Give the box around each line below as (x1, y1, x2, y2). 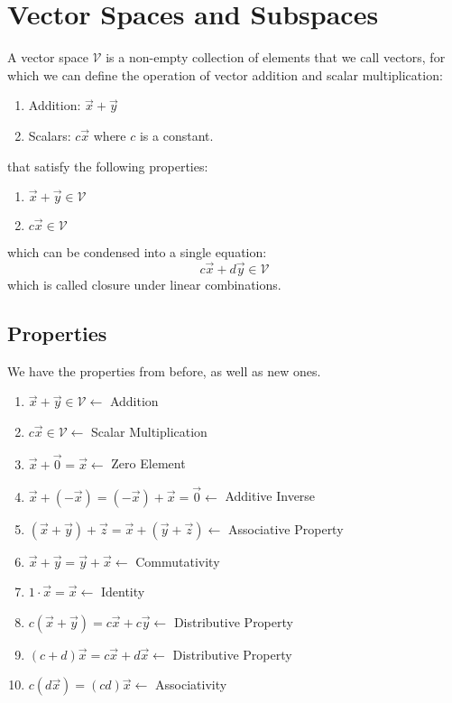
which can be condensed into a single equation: (7, 243, 267, 262)
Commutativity (135, 551, 220, 570)
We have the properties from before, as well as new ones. (7, 361, 321, 380)
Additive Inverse (225, 486, 316, 505)
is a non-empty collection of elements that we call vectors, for (106, 48, 446, 67)
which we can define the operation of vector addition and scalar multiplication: (7, 65, 443, 84)
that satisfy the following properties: (7, 156, 208, 175)
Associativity (155, 675, 227, 694)
